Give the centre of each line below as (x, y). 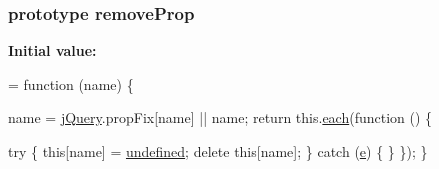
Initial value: (52, 50)
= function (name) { (71, 83)
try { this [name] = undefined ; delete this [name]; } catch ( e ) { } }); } (218, 151)
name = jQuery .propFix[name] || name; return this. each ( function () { (220, 117)
